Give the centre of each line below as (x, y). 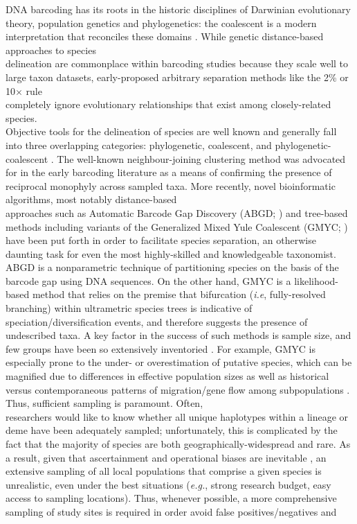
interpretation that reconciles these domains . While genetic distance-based (165, 36)
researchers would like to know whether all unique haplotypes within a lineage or (177, 416)
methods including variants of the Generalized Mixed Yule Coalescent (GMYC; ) (177, 226)
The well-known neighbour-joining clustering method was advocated (201, 158)
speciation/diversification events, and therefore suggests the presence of (157, 321)
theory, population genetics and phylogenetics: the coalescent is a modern (161, 23)
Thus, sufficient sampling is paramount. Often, (104, 403)
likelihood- (316, 280)
